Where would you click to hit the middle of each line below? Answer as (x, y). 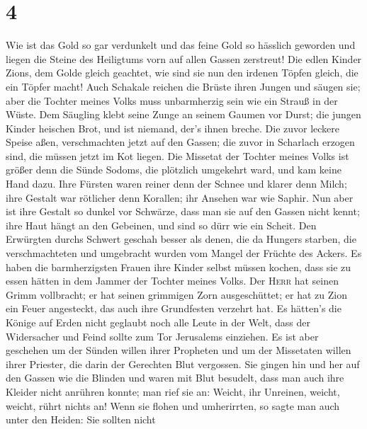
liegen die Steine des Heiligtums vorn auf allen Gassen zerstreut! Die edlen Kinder (184, 58)
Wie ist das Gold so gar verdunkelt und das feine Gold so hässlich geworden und (181, 45)
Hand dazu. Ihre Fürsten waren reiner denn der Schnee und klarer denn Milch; (176, 184)
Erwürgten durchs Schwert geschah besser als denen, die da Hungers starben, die (181, 239)
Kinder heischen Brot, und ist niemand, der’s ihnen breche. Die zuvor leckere (173, 128)
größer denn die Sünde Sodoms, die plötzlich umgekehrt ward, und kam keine (174, 170)
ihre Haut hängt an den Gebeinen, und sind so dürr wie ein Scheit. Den (161, 225)
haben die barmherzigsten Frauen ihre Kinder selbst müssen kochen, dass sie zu (179, 267)
